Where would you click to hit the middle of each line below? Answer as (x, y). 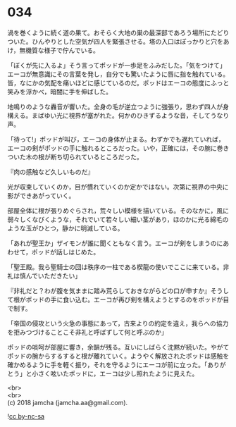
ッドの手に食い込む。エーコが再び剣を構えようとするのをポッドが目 (130, 299)
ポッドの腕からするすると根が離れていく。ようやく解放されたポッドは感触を (118, 356)
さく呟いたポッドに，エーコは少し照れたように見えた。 (118, 373)
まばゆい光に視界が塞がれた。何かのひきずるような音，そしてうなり (130, 115)
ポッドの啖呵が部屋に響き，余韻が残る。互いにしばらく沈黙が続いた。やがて (118, 347)
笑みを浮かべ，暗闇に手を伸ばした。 (60, 92)
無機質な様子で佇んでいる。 (60, 50)
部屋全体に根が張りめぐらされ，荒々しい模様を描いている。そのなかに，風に (118, 210)
